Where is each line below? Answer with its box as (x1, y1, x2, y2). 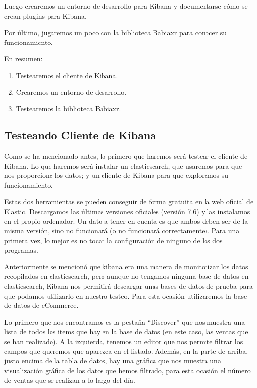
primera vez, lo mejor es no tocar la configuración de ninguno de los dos (4, 235, 223, 245)
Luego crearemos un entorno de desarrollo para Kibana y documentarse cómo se (4, 1, 248, 11)
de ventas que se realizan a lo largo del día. (4, 375, 135, 385)
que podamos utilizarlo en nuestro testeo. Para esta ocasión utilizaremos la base (4, 290, 247, 301)
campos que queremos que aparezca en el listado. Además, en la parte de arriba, (4, 345, 248, 356)
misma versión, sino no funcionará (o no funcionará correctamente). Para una (4, 225, 240, 236)
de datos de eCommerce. (4, 300, 79, 310)
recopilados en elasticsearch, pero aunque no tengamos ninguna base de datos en (4, 271, 249, 281)
